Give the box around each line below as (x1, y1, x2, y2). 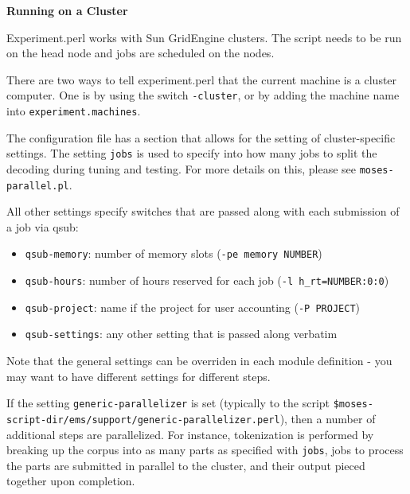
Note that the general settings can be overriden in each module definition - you (6, 352, 392, 369)
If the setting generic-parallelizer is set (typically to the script (6, 395, 330, 411)
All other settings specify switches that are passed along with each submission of (6, 203, 400, 220)
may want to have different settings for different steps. (6, 368, 271, 384)
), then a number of (279, 410, 376, 426)
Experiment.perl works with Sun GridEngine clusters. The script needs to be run (6, 29, 402, 45)
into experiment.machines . (6, 103, 141, 119)
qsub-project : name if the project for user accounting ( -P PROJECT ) (25, 298, 360, 315)
